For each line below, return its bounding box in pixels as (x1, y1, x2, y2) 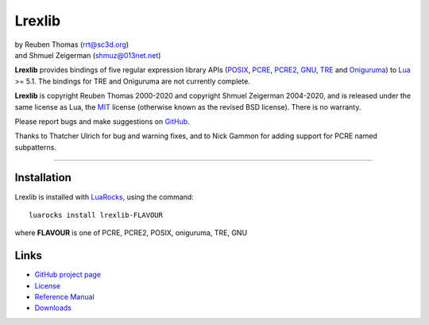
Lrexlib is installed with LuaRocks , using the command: (14, 192, 194, 202)
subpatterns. (14, 142, 57, 152)
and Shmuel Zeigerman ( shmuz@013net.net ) (14, 50, 161, 60)
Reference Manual (34, 292, 95, 302)
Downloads (34, 303, 71, 313)
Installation (14, 171, 71, 184)
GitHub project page (34, 270, 101, 280)
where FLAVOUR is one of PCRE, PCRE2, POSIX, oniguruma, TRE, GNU (14, 228, 248, 238)
